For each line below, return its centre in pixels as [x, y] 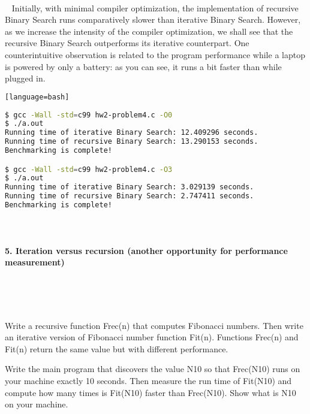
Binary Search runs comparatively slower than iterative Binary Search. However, [153, 19]
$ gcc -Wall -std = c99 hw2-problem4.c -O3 [89, 169]
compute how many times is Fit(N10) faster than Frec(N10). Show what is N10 [151, 392]
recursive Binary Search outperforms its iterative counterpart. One [127, 43]
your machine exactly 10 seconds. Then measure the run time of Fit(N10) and [148, 381]
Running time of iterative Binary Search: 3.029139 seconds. [130, 187]
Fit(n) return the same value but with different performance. [117, 348]
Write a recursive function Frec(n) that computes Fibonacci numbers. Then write [154, 325]
